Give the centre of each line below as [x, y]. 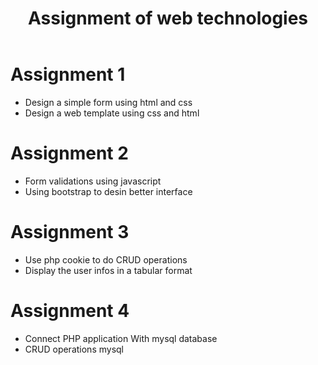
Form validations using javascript [93, 181]
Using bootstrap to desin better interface [108, 191]
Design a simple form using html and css [108, 102]
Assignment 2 [69, 153]
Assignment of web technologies [168, 18]
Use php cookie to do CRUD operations [106, 259]
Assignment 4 [70, 311]
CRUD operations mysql [74, 349]
